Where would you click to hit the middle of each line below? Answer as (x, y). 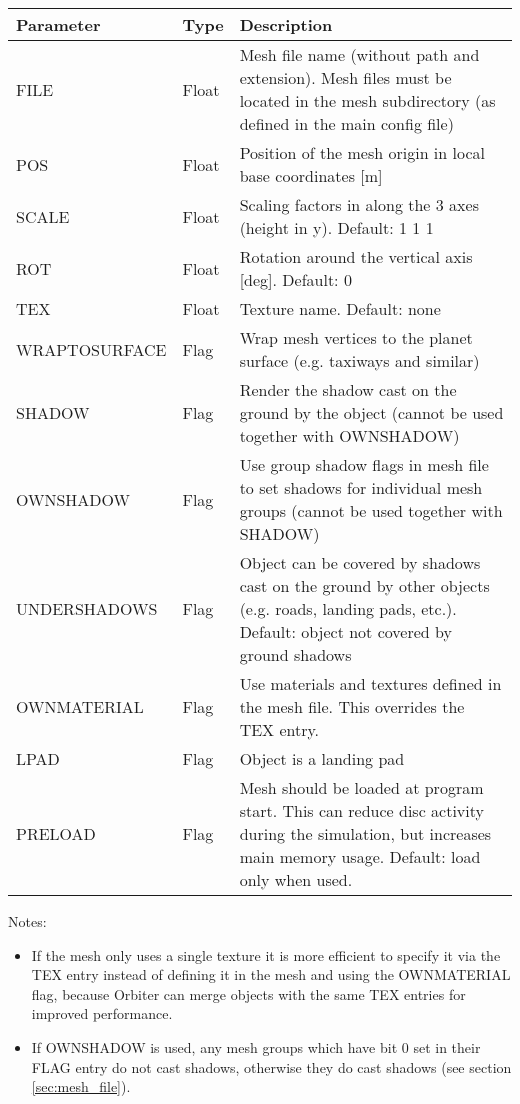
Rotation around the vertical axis (356, 256)
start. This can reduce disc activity (361, 810)
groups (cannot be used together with (371, 510)
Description (286, 24)
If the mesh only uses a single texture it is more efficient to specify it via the (266, 954)
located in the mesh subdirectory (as (367, 100)
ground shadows (295, 654)
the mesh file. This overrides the (352, 706)
